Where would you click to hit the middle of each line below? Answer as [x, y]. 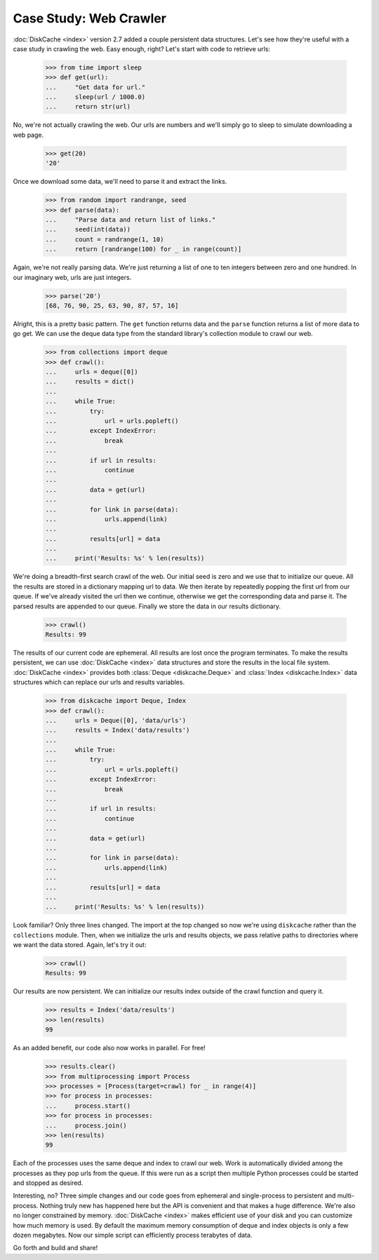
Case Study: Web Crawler [89, 18]
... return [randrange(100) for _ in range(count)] [144, 249]
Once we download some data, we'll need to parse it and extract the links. [120, 182]
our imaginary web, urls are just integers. [72, 277]
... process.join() [86, 1125]
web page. [28, 135]
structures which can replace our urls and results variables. [99, 682]
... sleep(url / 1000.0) [95, 97]
